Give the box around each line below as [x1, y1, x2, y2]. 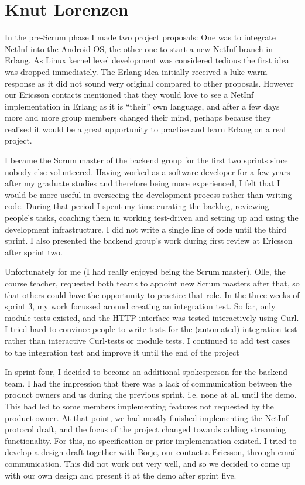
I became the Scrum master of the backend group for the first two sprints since [5, 154, 288, 166]
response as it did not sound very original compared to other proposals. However [5, 77, 294, 89]
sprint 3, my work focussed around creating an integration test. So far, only [5, 300, 276, 312]
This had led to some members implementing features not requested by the [5, 399, 274, 412]
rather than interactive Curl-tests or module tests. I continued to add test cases [5, 334, 290, 346]
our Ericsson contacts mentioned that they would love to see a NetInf [5, 88, 254, 101]
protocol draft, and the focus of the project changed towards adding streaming [5, 423, 286, 435]
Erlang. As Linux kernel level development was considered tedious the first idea [5, 54, 289, 66]
